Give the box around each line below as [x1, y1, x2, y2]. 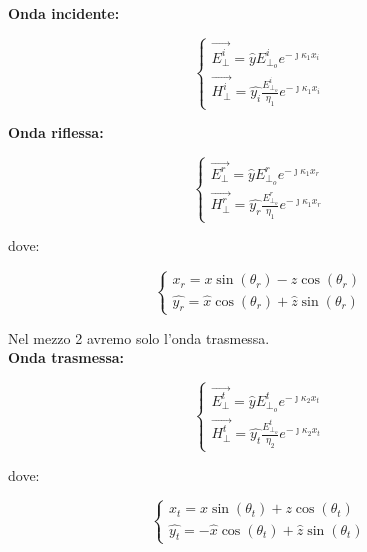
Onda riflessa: [8, 122, 104, 143]
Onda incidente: [8, 3, 120, 23]
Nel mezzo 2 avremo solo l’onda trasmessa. [8, 327, 270, 348]
